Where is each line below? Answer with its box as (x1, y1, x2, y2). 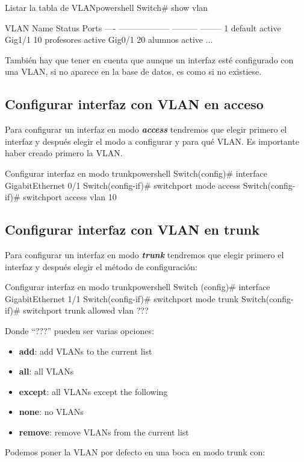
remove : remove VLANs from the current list (19, 425, 189, 438)
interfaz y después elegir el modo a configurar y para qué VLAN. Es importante (5, 134, 299, 147)
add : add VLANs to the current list (19, 344, 152, 357)
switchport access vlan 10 (23, 191, 117, 203)
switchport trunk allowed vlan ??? (23, 304, 149, 317)
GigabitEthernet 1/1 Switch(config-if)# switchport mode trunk (5, 292, 239, 305)
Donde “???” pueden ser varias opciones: (5, 324, 154, 337)
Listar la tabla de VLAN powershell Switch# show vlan (5, 1, 208, 13)
